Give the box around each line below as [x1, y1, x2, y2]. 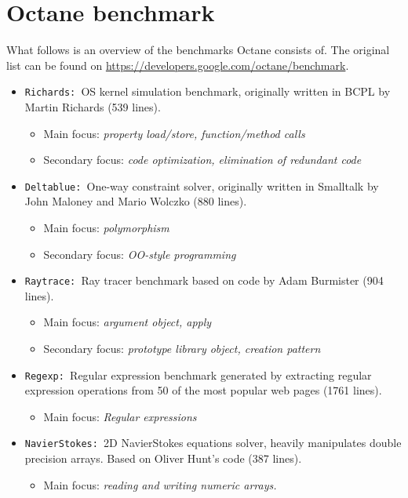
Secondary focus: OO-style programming [43, 245, 236, 262]
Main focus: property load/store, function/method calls [43, 125, 305, 141]
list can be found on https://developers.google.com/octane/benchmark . [6, 56, 349, 73]
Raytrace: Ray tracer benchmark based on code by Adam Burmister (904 [24, 272, 384, 289]
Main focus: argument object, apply [43, 314, 212, 330]
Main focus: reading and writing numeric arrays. [43, 476, 277, 493]
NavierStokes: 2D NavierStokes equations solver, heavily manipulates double [24, 434, 402, 451]
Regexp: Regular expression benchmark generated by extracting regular [24, 366, 372, 383]
